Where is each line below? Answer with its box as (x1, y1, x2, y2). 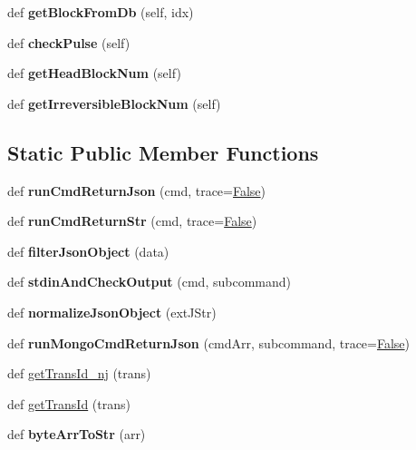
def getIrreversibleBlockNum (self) (7, 93, 221, 112)
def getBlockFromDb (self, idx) (7, 3, 194, 21)
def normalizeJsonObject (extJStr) (7, 302, 217, 321)
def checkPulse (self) (7, 33, 131, 52)
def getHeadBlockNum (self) (7, 64, 181, 83)
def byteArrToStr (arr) (7, 425, 146, 444)
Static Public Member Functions (7, 138, 319, 166)
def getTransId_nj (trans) (7, 364, 151, 383)
